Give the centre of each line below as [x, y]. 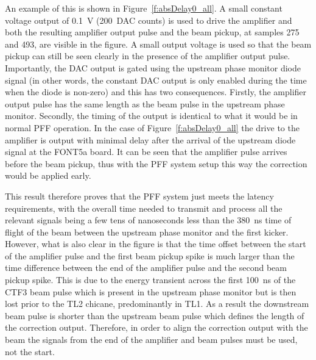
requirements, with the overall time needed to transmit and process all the [144, 208]
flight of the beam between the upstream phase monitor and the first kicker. [147, 232]
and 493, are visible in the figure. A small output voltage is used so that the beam [158, 44]
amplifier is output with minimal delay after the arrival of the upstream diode [150, 139]
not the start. [30, 351]
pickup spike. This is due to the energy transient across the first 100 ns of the [150, 280]
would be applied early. [48, 175]
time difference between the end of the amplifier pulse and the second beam [146, 268]
